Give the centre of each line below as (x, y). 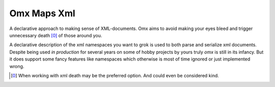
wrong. (17, 66)
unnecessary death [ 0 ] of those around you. (56, 35)
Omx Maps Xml (43, 13)
